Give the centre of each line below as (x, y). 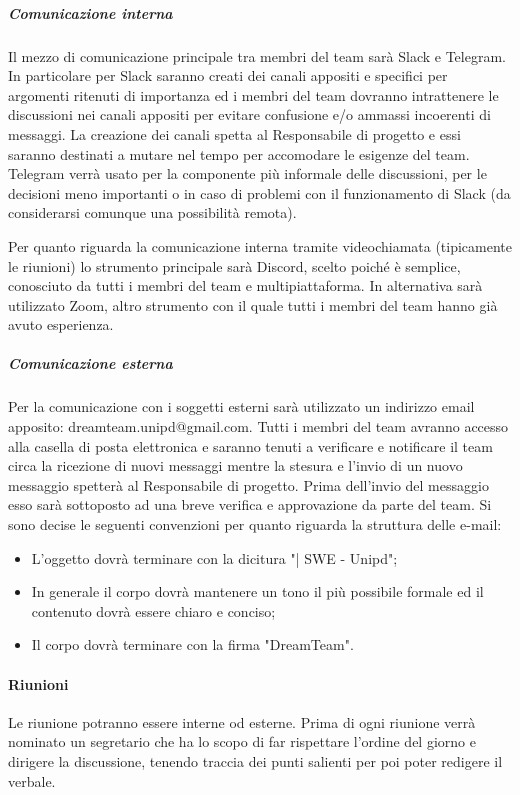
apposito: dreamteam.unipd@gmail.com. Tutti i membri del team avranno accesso (258, 426)
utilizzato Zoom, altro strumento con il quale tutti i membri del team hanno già (253, 304)
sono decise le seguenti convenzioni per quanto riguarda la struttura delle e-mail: (255, 524)
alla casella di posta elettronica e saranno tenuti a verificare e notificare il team (250, 445)
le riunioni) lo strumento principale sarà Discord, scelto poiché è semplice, (234, 265)
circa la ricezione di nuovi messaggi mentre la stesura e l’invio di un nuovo (235, 465)
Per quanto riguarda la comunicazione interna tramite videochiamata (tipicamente (260, 245)
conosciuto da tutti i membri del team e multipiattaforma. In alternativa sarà (245, 285)
